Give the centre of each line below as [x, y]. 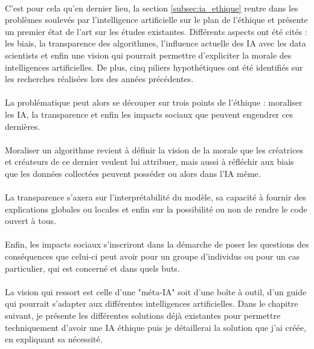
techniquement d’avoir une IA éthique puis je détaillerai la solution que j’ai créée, [155, 327]
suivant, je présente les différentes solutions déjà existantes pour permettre [143, 315]
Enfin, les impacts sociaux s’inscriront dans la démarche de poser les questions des [157, 244]
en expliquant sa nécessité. [54, 339]
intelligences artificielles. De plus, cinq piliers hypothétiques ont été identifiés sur [154, 67]
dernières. [23, 126]
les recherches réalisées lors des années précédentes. [99, 79]
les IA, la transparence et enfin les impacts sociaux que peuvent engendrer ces [149, 114]
